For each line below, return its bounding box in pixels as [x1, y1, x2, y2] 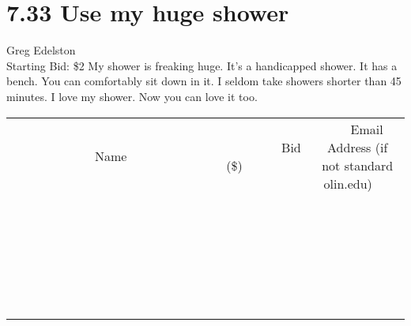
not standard [322, 156, 394, 174]
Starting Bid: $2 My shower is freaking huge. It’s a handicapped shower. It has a [6, 57, 398, 73]
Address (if [327, 137, 388, 156]
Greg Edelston [6, 42, 76, 58]
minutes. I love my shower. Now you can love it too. [6, 88, 258, 104]
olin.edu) [323, 174, 372, 193]
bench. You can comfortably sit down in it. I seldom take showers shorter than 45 [6, 73, 402, 89]
